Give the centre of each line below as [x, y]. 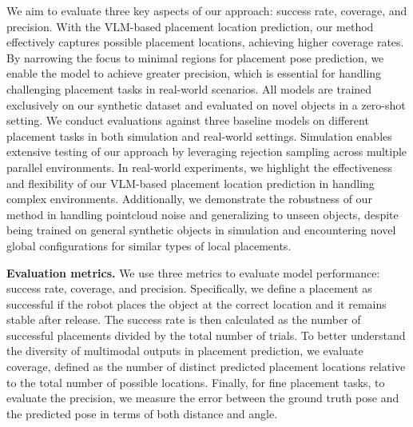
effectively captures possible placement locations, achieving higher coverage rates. [205, 42]
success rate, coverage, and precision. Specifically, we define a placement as [189, 288]
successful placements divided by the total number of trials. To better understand [206, 335]
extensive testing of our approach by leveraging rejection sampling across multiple [207, 152]
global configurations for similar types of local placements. [149, 245]
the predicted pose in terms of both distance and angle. [142, 413]
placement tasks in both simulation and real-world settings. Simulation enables [199, 136]
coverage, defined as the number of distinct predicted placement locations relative [206, 367]
